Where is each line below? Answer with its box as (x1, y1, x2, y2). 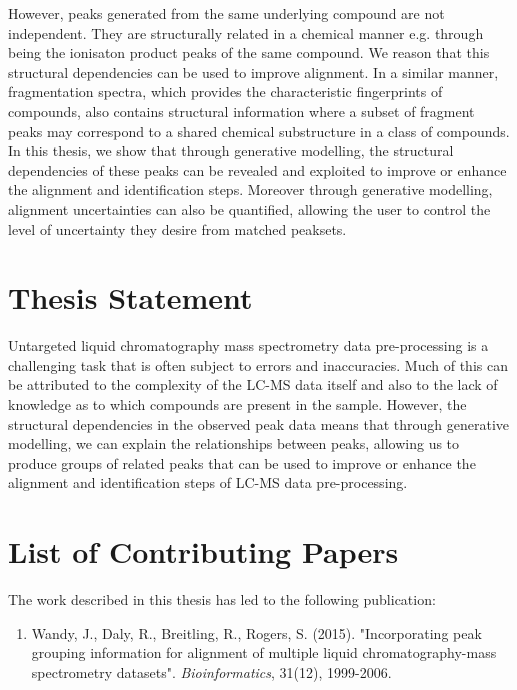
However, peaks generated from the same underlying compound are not (8, 3, 445, 23)
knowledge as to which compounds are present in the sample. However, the (8, 394, 467, 415)
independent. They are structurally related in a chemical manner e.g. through (8, 22, 484, 43)
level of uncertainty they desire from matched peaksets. (8, 218, 347, 239)
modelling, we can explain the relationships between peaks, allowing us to (8, 433, 460, 454)
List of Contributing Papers (8, 531, 399, 572)
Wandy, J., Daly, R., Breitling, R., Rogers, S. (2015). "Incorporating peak (31, 622, 482, 643)
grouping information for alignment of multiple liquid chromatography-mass (31, 642, 497, 663)
